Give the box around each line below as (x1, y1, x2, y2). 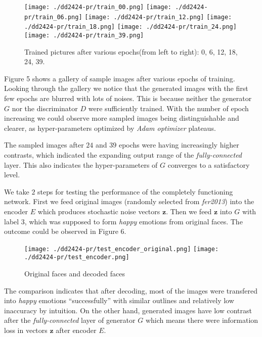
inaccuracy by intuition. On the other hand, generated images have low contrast (4, 305, 252, 315)
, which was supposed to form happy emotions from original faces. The (24, 216, 243, 226)
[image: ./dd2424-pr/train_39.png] (24, 31, 144, 39)
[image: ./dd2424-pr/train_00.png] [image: (24, 4, 172, 11)
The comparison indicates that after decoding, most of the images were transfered (4, 285, 258, 296)
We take (4, 186, 29, 197)
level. (4, 169, 20, 180)
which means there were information (145, 315, 258, 325)
